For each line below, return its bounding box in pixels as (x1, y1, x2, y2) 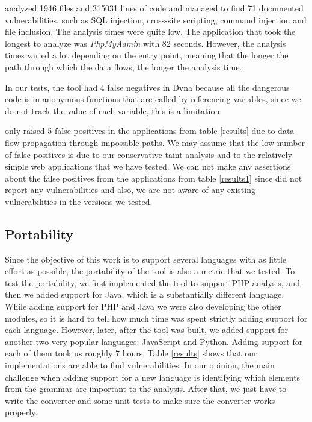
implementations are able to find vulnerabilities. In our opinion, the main (5, 359, 275, 372)
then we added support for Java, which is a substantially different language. (5, 288, 284, 301)
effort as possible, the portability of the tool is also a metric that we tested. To (5, 265, 295, 277)
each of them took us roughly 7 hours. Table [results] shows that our (5, 347, 257, 359)
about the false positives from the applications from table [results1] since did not (5, 171, 302, 184)
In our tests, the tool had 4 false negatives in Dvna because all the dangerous (5, 81, 290, 93)
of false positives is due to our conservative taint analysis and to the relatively (5, 148, 292, 161)
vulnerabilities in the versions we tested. (5, 195, 153, 207)
